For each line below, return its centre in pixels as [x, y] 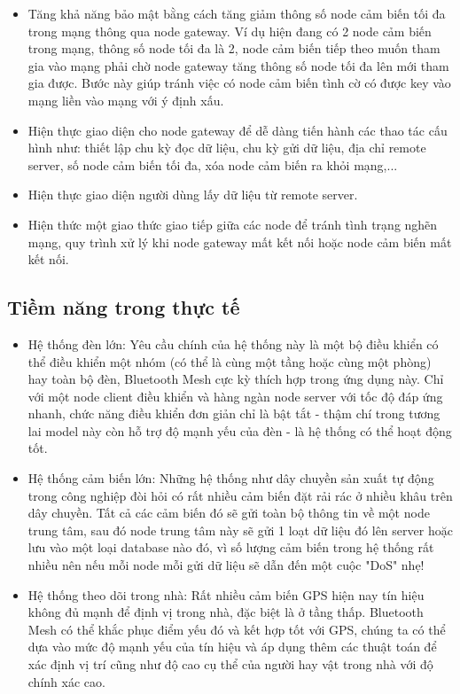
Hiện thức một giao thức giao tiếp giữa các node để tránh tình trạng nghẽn [233, 224]
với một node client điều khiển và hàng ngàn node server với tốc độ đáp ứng [235, 396]
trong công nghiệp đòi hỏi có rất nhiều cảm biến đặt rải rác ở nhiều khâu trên [240, 495]
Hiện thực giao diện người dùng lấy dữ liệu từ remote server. [193, 195]
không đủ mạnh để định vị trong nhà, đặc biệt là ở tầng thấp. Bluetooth [226, 612]
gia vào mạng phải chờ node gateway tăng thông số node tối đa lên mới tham [238, 65]
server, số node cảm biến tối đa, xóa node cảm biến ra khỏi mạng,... [213, 164]
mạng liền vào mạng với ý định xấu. [126, 100]
